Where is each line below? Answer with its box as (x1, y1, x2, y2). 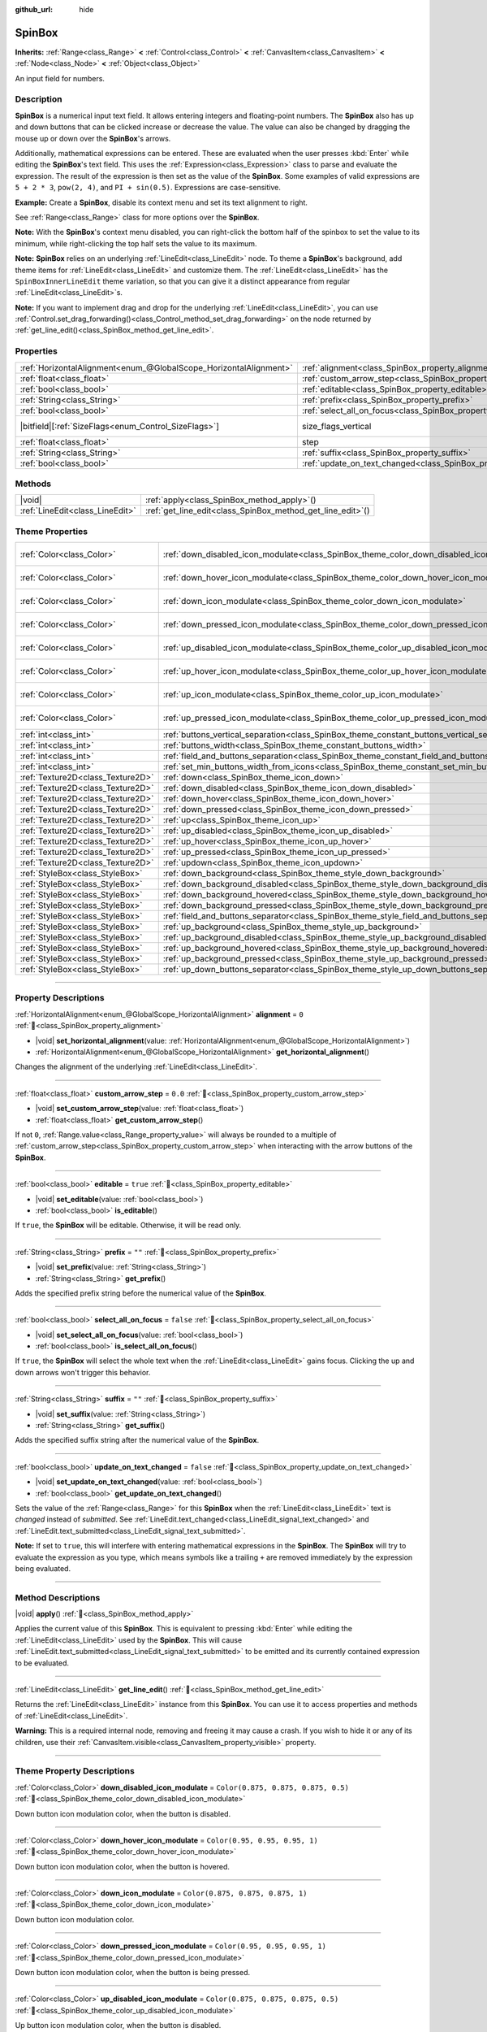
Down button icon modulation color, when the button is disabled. (15, 1808, 231, 1818)
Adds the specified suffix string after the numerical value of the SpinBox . (15, 1435, 260, 1445)
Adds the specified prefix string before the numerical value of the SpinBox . (15, 1288, 267, 1298)
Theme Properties (15, 525, 88, 536)
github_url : (15, 5, 53, 14)
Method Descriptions (15, 1591, 101, 1603)
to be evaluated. (15, 1658, 69, 1668)
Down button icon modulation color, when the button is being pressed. (15, 1968, 251, 1978)
